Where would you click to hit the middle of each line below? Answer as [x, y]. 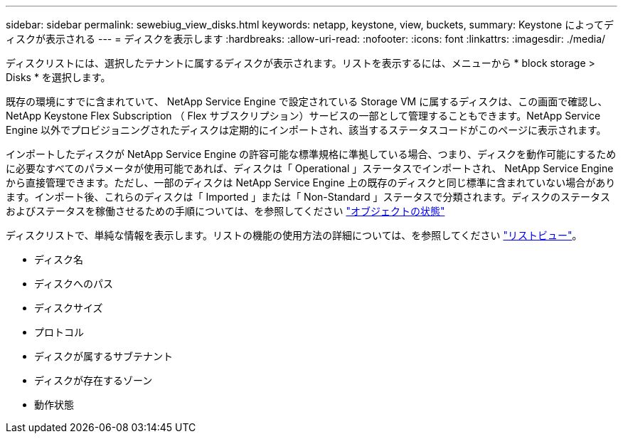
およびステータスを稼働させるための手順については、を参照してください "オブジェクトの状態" [225, 211]
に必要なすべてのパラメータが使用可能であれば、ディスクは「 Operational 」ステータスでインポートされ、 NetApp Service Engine [310, 168]
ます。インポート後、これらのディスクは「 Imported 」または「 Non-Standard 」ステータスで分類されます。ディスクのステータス [308, 197]
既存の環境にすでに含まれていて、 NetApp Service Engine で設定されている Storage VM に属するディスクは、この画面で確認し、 [307, 101]
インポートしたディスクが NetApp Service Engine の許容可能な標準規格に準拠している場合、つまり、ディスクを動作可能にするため [311, 154]
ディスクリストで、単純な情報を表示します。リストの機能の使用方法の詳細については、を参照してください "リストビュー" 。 [294, 235]
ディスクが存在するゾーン [94, 380]
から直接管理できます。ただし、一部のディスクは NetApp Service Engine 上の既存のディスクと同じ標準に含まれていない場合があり [311, 183]
